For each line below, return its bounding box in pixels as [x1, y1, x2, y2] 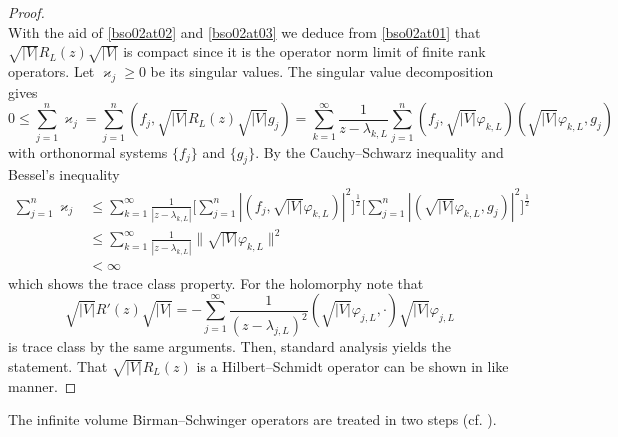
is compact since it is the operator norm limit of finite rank [123, 41, 486, 62]
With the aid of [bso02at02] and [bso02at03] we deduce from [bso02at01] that [8, 21, 481, 42]
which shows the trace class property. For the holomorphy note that [8, 272, 424, 293]
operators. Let [8, 60, 95, 81]
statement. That [8, 355, 108, 376]
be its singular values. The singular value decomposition [150, 60, 494, 81]
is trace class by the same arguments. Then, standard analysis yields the [8, 336, 451, 357]
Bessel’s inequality [8, 164, 120, 185]
